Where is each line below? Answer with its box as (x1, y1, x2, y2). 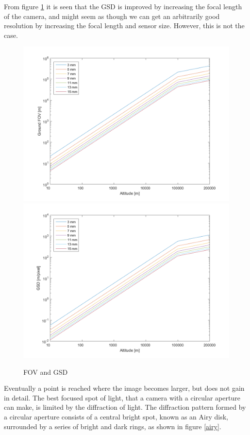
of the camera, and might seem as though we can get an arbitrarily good (4, 11, 220, 21)
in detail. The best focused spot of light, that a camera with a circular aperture (4, 392, 240, 402)
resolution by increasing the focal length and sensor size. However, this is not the (4, 20, 245, 31)
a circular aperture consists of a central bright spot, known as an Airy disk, (4, 411, 228, 421)
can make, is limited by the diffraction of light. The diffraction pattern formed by (4, 402, 246, 412)
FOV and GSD (23, 366, 68, 377)
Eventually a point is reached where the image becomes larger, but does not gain (4, 383, 245, 393)
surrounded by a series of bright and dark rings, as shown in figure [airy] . (4, 421, 221, 431)
